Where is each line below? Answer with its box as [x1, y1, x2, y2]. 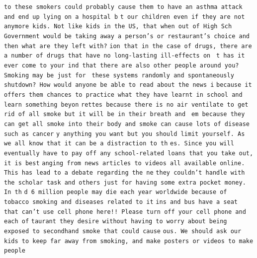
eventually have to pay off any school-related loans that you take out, [4, 149, 254, 157]
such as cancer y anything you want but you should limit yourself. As [4, 130, 245, 137]
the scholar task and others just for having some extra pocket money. [4, 179, 246, 186]
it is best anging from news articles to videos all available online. [4, 159, 245, 167]
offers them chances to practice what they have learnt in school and [4, 91, 243, 98]
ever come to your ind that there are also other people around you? [4, 62, 239, 69]
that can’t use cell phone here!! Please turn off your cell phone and [4, 208, 246, 215]
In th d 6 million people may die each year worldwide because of [4, 189, 227, 196]
